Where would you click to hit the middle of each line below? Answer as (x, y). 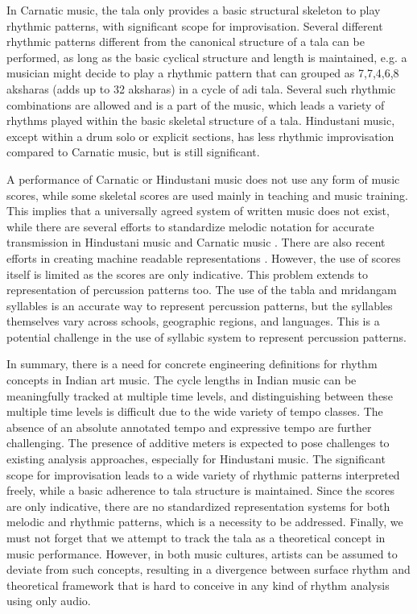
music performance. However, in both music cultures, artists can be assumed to (202, 553)
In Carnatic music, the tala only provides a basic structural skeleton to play (194, 10)
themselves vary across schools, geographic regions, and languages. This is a (193, 321)
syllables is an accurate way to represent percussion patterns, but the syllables (200, 305)
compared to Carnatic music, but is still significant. (133, 152)
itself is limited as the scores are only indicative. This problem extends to (188, 274)
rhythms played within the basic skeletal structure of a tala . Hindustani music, (201, 120)
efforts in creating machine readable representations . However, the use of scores (204, 257)
